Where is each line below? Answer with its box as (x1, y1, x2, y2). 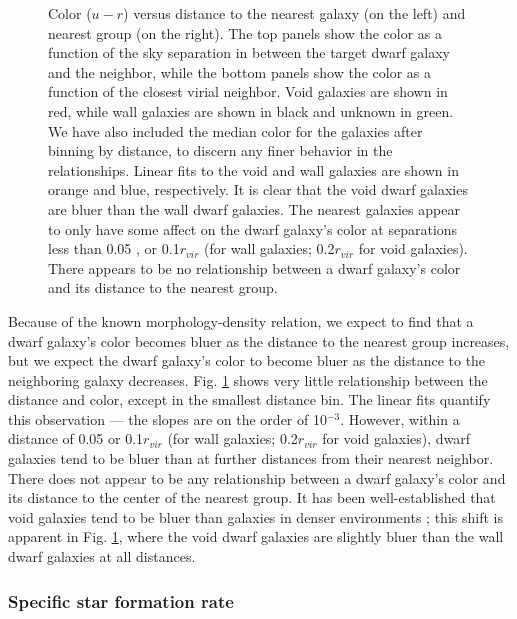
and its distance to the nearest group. (48, 277, 278, 298)
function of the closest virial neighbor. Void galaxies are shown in (48, 81, 448, 102)
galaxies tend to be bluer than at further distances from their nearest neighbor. (8, 448, 494, 469)
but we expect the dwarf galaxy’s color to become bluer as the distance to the (8, 350, 486, 371)
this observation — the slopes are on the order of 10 (8, 408, 327, 429)
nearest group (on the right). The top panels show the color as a (48, 22, 443, 43)
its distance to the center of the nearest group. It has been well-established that (8, 487, 496, 508)
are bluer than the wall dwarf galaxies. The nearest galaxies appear (48, 198, 460, 219)
